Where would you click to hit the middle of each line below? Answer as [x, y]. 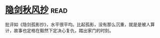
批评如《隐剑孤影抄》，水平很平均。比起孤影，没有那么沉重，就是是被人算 [80, 24]
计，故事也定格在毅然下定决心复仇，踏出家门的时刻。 [59, 30]
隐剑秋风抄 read [36, 10]
